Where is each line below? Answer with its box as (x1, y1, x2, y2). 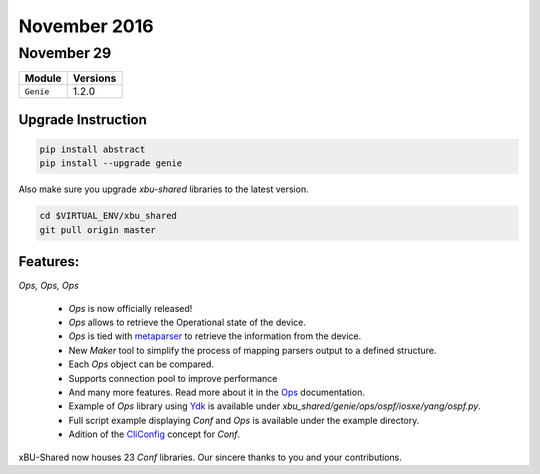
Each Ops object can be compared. (68, 358, 215, 370)
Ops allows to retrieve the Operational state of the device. (68, 316, 307, 329)
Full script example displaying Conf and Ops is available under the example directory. (68, 414, 420, 426)
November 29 (18, 44, 112, 62)
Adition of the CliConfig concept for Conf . (68, 428, 241, 440)
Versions (72, 71, 117, 85)
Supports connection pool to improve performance (68, 372, 278, 384)
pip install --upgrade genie (39, 158, 183, 169)
